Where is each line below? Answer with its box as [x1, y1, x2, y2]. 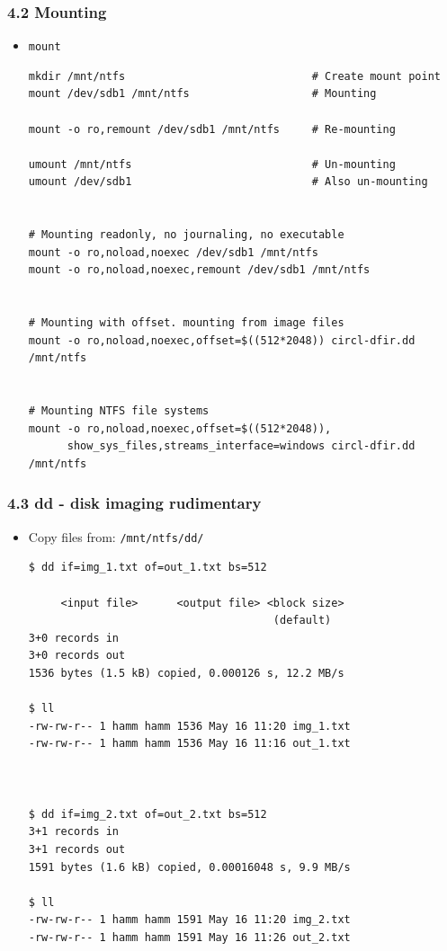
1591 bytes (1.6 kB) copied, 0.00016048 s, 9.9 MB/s [28, 860, 351, 874]
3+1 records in [28, 825, 120, 839]
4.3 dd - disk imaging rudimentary [7, 492, 262, 514]
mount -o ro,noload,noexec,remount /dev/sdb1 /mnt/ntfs [28, 263, 371, 277]
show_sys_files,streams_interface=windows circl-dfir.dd [67, 440, 416, 453]
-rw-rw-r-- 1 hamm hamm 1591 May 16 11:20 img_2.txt [28, 913, 351, 927]
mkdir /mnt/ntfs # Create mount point [28, 69, 441, 83]
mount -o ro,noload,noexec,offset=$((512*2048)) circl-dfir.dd [28, 333, 416, 347]
